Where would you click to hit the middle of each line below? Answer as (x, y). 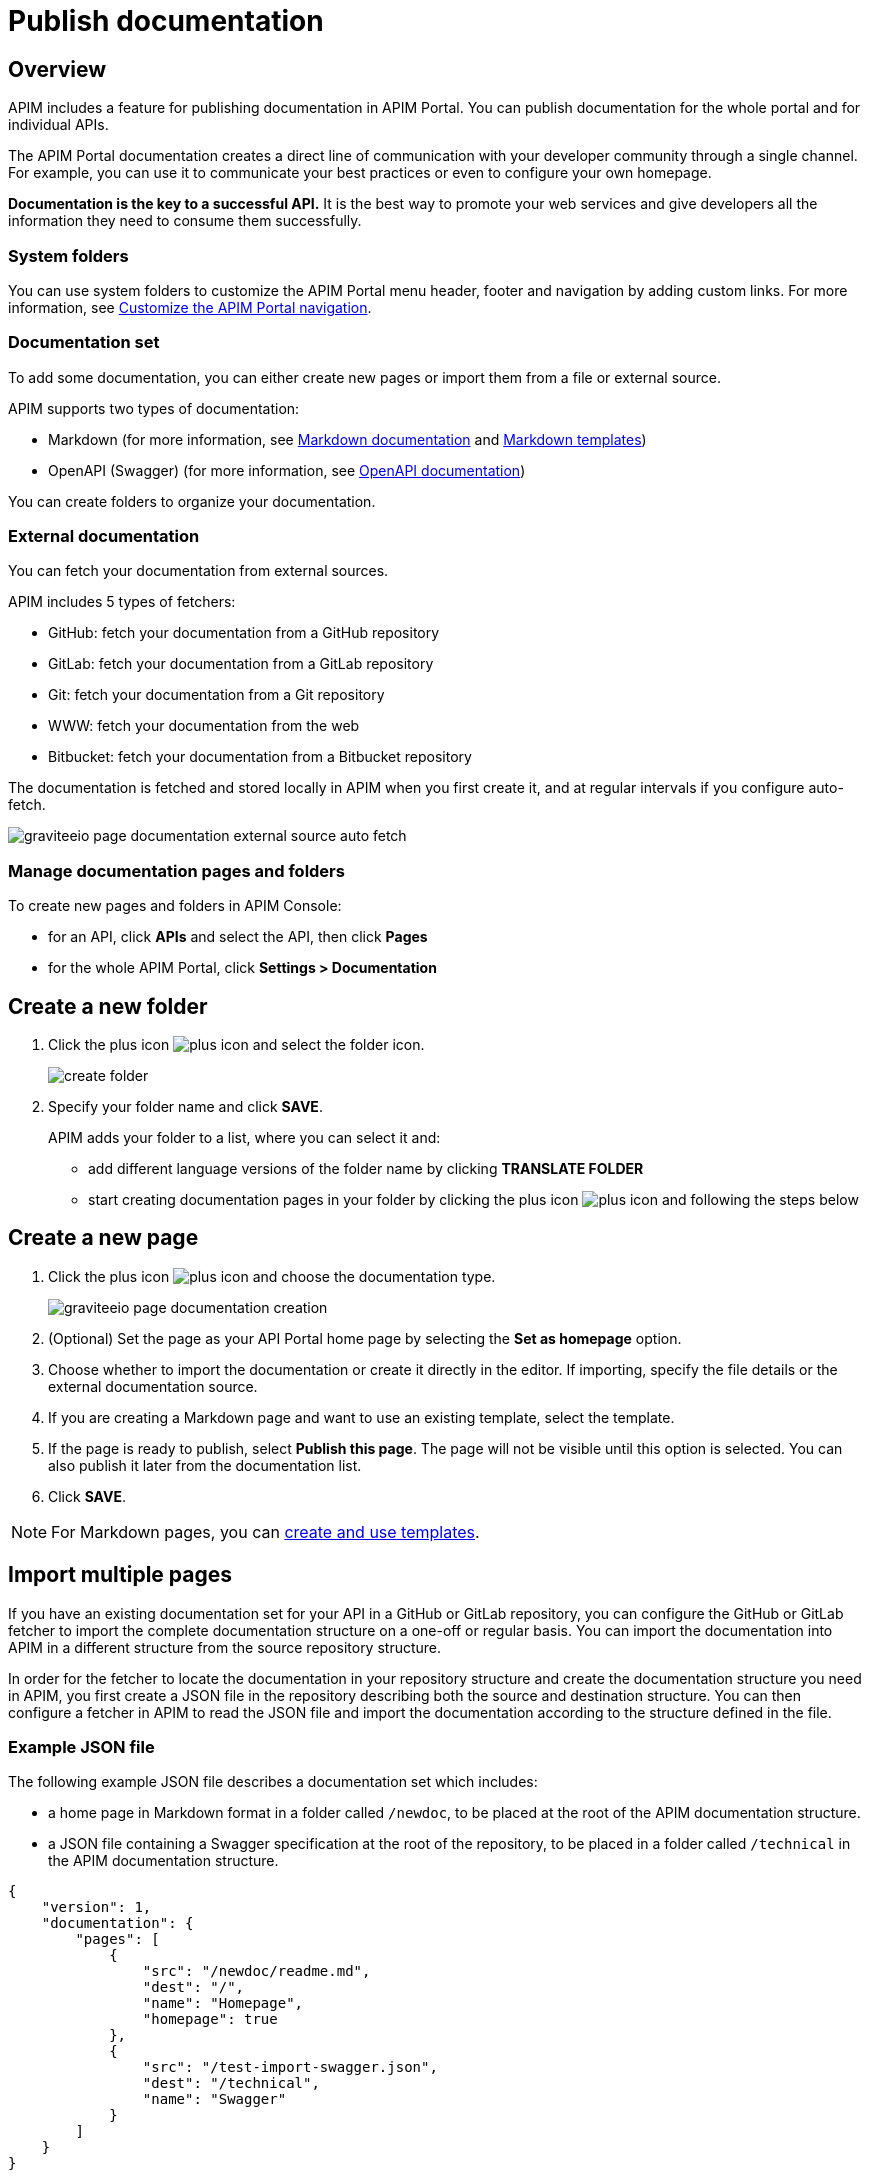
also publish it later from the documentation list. (205, 1465)
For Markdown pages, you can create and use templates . (265, 1531)
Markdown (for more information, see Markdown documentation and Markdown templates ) (347, 439)
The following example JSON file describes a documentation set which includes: (273, 1782)
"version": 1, (96, 1907)
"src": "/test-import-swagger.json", (290, 2067)
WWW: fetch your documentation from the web (204, 726)
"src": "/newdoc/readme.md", (256, 1971)
